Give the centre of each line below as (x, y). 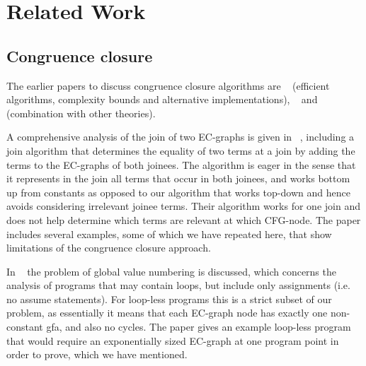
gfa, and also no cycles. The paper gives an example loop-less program (199, 327)
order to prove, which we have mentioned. (97, 354)
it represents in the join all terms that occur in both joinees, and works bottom (178, 178)
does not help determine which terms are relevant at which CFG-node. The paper (184, 219)
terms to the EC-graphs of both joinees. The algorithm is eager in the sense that (181, 164)
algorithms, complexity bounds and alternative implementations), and (162, 99)
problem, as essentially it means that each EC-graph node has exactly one (167, 313)
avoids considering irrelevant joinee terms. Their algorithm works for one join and (183, 206)
